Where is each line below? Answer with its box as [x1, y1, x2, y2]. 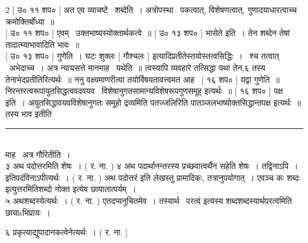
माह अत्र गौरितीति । [5, 148, 71, 160]
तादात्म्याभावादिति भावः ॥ [5, 38, 79, 50]
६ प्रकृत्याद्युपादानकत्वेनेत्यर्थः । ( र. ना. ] [5, 226, 128, 238]
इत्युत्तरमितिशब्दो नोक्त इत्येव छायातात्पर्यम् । [5, 183, 137, 195]
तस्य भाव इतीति [5, 108, 52, 120]
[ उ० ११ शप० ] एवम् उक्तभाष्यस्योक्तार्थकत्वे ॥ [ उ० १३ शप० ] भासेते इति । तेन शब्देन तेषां [5, 27, 290, 39]
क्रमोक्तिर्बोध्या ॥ [5, 15, 54, 27]
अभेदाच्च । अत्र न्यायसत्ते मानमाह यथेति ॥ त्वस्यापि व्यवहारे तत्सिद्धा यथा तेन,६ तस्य [9, 61, 265, 73]
